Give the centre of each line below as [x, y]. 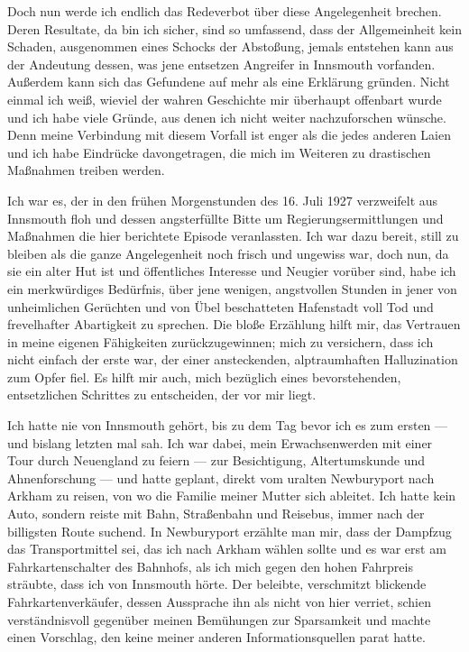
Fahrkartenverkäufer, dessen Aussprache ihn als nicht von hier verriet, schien [219, 601]
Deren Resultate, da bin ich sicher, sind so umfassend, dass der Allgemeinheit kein [234, 28]
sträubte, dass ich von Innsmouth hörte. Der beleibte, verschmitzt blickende [217, 584]
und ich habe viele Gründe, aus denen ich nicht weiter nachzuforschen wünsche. [227, 117]
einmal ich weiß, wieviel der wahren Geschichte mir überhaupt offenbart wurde [225, 99]
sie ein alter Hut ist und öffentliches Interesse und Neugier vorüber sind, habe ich [232, 271]
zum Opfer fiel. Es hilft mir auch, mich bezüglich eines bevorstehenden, [204, 377]
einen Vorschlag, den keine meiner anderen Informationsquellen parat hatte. [216, 637]
